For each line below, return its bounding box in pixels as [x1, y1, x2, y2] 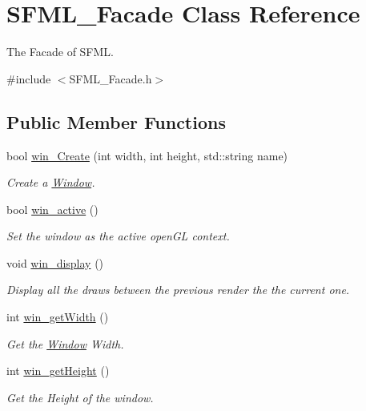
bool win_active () [6, 200, 99, 217]
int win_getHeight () [6, 362, 110, 379]
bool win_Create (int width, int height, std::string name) [6, 147, 288, 163]
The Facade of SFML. [6, 43, 114, 60]
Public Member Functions [6, 109, 226, 134]
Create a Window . [6, 174, 95, 191]
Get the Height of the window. [6, 389, 154, 405]
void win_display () [6, 254, 104, 271]
